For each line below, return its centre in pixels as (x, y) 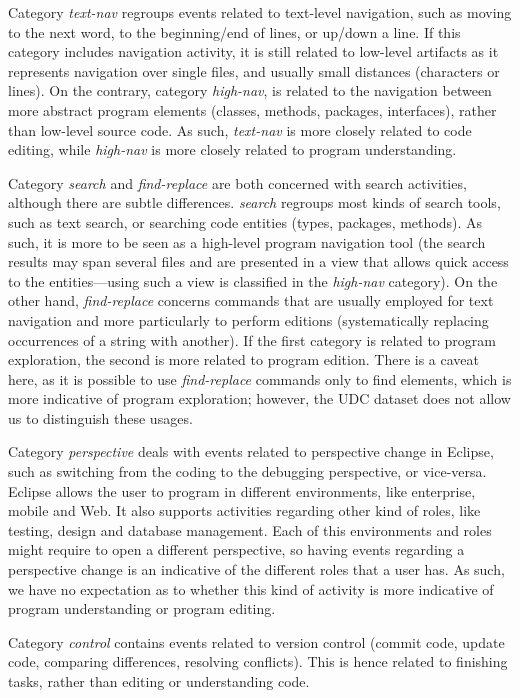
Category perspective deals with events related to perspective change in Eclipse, (251, 451)
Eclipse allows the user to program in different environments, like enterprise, (242, 490)
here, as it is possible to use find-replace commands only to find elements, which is (260, 378)
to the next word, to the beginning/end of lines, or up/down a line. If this (234, 31)
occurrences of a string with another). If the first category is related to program (252, 339)
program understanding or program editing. (142, 608)
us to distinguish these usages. (100, 417)
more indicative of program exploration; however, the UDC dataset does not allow (259, 398)
